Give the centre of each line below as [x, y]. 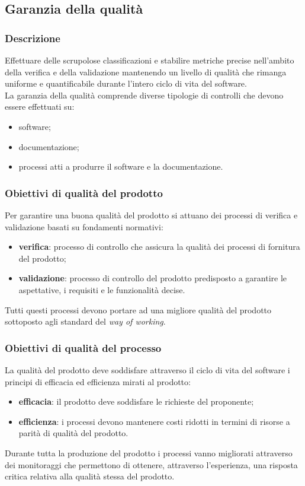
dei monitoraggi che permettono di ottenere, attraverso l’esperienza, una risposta [151, 464]
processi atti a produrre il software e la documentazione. [121, 166]
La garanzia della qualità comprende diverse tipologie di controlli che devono [144, 95]
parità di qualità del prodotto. [73, 433]
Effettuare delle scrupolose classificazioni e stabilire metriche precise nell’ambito [150, 60]
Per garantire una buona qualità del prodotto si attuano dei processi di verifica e [151, 215]
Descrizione [33, 38]
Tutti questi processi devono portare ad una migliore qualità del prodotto [138, 309]
